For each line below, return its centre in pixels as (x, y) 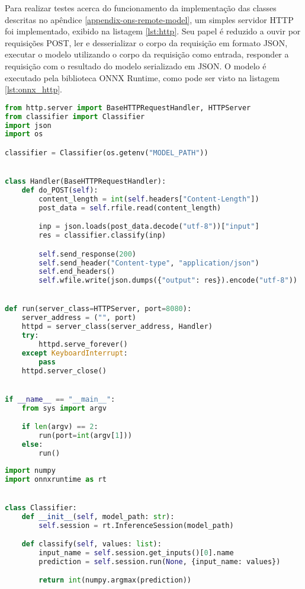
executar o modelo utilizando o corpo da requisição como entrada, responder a (147, 54)
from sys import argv (64, 408)
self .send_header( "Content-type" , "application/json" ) (149, 263)
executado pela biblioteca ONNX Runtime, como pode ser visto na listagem (142, 77)
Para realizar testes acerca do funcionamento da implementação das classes (141, 8)
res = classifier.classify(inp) (102, 236)
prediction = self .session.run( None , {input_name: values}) (160, 561)
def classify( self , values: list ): (91, 544)
